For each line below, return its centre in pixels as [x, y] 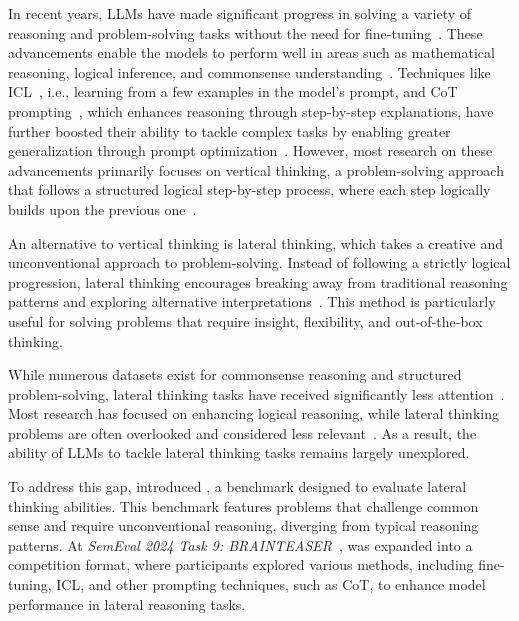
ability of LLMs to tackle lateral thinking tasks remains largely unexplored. [239, 452]
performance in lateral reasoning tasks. [127, 603]
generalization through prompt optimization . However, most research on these [250, 150]
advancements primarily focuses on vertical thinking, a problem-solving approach [256, 169]
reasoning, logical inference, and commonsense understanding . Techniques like [249, 71]
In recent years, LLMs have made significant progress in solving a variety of [240, 13]
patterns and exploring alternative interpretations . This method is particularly [252, 301]
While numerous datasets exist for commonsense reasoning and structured [235, 374]
